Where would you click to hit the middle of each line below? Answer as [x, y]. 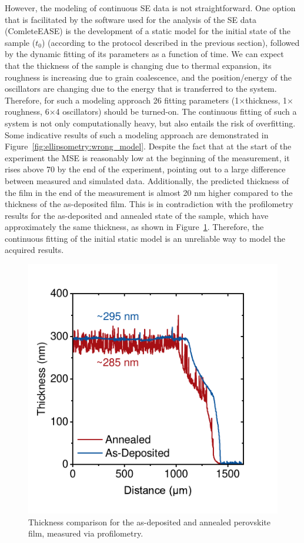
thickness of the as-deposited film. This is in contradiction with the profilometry [149, 204]
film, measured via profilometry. [86, 533]
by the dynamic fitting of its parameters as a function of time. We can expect [144, 54]
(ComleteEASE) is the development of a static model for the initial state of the [148, 31]
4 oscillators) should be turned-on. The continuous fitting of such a [176, 111]
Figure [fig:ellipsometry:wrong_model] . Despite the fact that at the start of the [148, 146]
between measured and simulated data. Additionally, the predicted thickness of [147, 180]
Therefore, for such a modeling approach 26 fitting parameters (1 [122, 100]
